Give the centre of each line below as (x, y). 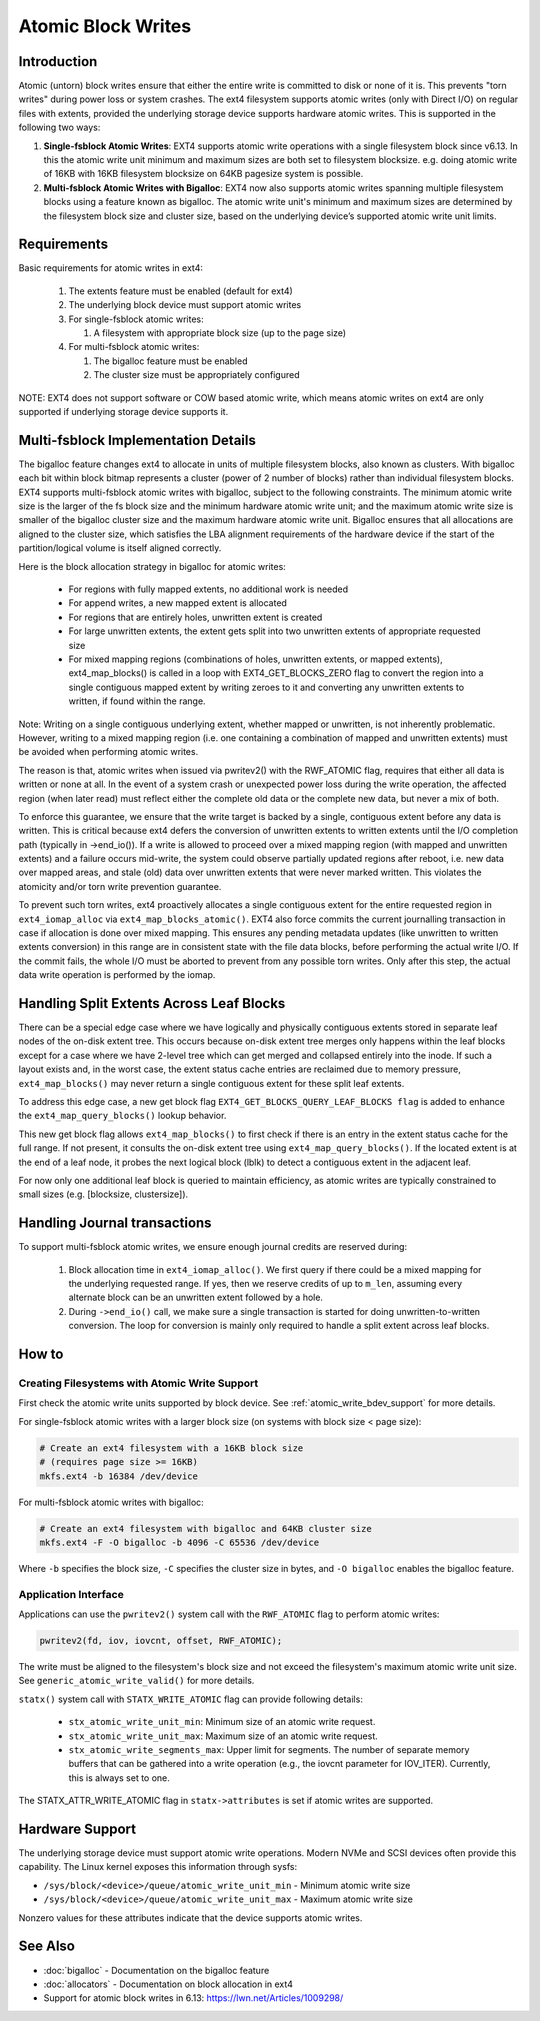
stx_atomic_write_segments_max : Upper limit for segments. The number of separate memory (269, 1749)
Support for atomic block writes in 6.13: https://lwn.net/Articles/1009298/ (193, 1998)
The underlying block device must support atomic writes (185, 305)
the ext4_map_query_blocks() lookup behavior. (122, 1116)
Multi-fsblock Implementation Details (137, 440)
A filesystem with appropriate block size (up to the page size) (220, 333)
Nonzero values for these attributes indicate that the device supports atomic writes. (190, 1917)
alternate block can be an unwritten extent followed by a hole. (196, 1297)
